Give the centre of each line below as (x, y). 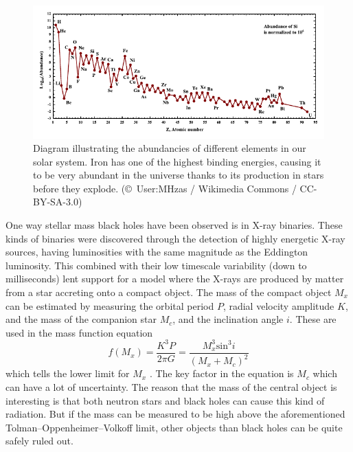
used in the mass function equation (79, 332)
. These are (313, 319)
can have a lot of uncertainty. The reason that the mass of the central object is (171, 386)
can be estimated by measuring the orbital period (110, 305)
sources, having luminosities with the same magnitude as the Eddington (157, 252)
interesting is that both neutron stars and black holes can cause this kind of (165, 400)
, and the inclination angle (228, 319)
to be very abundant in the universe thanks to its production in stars (179, 175)
